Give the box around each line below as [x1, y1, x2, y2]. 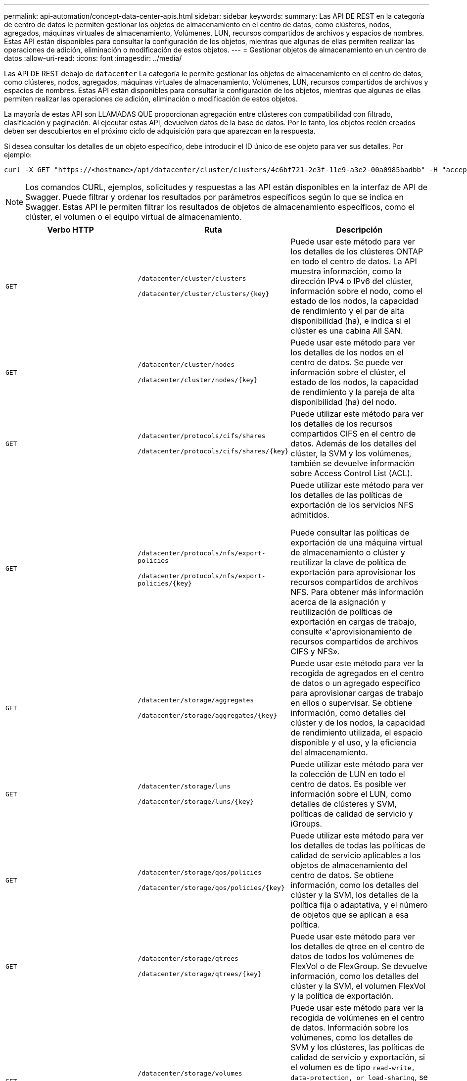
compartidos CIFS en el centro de [290, 429, 416, 439]
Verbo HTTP [47, 225, 94, 235]
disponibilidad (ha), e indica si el [290, 316, 411, 326]
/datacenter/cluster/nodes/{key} [138, 376, 258, 384]
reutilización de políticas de [290, 607, 393, 617]
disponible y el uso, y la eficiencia [290, 737, 417, 747]
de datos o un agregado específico [290, 678, 421, 688]
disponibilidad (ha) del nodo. [290, 397, 397, 407]
